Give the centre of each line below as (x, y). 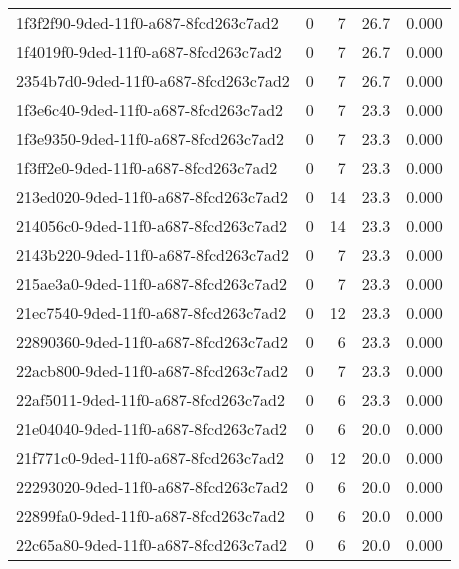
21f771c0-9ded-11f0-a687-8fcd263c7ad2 (150, 457)
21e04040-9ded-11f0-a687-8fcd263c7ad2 (152, 428)
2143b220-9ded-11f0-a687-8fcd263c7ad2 (152, 254)
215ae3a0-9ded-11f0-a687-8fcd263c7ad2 (152, 283)
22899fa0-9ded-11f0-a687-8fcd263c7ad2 (150, 515)
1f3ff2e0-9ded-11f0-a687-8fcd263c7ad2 (147, 167)
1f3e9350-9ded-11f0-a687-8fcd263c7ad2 (150, 138)
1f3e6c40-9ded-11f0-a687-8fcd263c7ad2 (150, 109)
